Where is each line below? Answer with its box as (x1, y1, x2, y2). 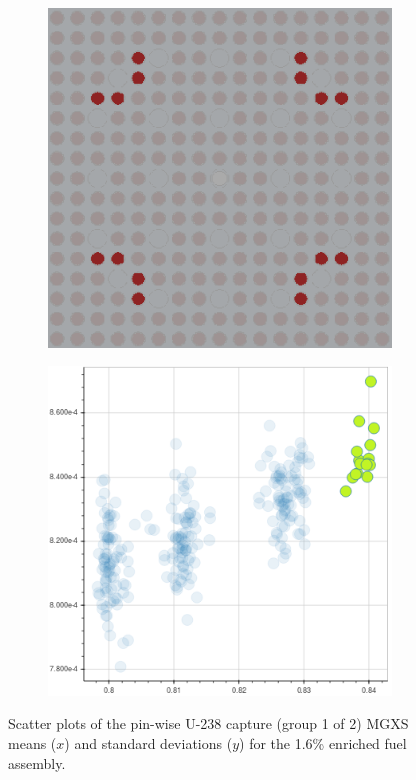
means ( (8, 733, 57, 754)
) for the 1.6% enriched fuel (239, 733, 407, 754)
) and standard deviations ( (64, 733, 233, 754)
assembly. (8, 752, 66, 773)
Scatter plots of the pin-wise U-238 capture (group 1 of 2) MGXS (8, 713, 409, 734)
